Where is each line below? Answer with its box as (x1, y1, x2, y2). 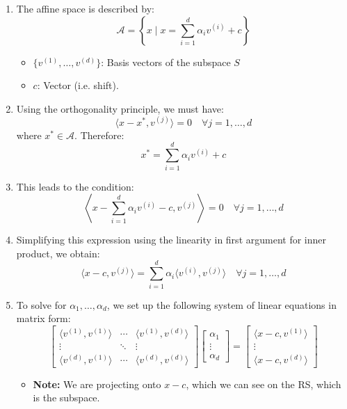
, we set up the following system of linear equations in (106, 297, 337, 312)
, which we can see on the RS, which (186, 376, 341, 391)
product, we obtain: (16, 246, 100, 260)
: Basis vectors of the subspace (101, 54, 231, 69)
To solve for (16, 297, 67, 312)
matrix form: (16, 311, 71, 326)
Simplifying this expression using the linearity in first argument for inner (16, 232, 326, 247)
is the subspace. (33, 390, 100, 405)
